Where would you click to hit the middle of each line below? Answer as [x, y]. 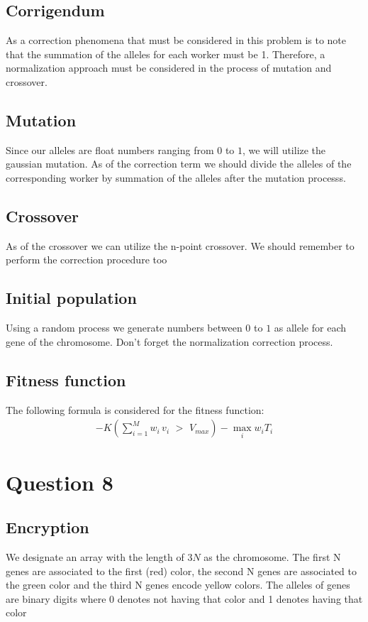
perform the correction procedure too [87, 260]
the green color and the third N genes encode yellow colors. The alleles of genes [178, 585]
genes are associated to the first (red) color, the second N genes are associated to [181, 571]
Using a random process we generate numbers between [124, 328]
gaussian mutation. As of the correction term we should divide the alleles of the [179, 164]
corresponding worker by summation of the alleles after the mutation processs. [176, 177]
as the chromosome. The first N [272, 556]
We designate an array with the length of [95, 556]
